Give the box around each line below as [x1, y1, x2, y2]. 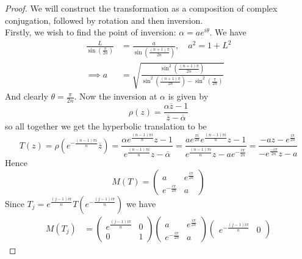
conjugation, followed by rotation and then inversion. [5, 13, 203, 26]
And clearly [5, 90, 48, 103]
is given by [168, 90, 209, 103]
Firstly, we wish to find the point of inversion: [5, 26, 176, 38]
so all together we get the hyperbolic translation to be [5, 120, 207, 133]
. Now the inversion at [74, 90, 157, 103]
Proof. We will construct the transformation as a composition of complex [5, 2, 278, 14]
